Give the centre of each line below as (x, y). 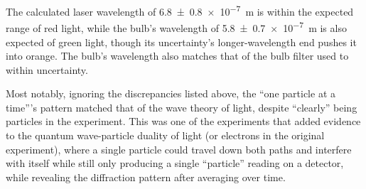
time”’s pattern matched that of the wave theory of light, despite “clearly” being (182, 107)
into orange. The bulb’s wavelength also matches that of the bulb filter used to (177, 56)
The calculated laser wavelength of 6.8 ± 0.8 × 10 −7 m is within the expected (180, 10)
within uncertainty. (47, 69)
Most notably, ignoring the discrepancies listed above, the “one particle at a (171, 93)
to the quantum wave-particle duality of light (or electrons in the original (165, 135)
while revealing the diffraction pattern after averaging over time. (146, 177)
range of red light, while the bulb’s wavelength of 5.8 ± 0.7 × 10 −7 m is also (176, 27)
